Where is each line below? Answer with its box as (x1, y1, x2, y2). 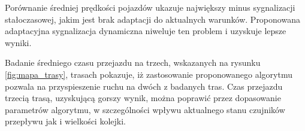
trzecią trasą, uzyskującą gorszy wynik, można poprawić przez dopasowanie (5, 92, 281, 104)
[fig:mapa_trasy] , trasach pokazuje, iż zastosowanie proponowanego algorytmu (5, 68, 292, 80)
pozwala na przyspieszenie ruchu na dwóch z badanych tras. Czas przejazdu (5, 80, 283, 92)
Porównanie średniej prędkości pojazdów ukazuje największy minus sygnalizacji (5, 1, 295, 13)
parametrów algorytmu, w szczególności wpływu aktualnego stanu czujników (5, 103, 285, 115)
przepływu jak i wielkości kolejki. (5, 115, 126, 127)
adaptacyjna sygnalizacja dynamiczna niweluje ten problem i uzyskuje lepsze (5, 25, 286, 37)
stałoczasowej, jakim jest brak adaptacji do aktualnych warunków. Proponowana (5, 13, 300, 25)
